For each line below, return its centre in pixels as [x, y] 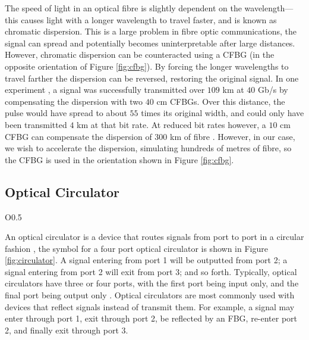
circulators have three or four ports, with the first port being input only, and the [152, 283]
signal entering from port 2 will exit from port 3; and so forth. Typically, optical [151, 271]
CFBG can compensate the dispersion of [78, 136]
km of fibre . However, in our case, [233, 136]
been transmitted [36, 124]
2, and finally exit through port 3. [67, 330]
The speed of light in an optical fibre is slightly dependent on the [123, 8]
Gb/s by [273, 90]
